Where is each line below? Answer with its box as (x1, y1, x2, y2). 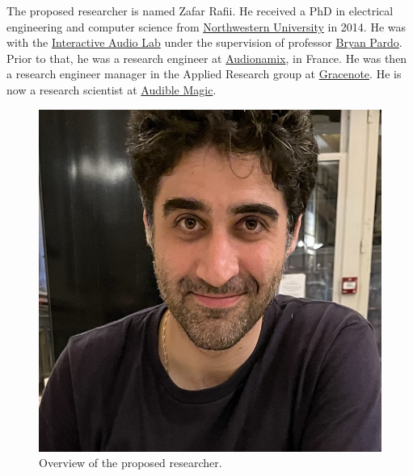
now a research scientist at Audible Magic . (6, 81, 217, 98)
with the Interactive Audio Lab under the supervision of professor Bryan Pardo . (6, 34, 402, 51)
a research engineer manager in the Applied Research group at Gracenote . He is (6, 65, 402, 82)
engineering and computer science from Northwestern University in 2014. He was (6, 18, 407, 35)
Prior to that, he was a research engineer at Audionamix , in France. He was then (6, 49, 407, 66)
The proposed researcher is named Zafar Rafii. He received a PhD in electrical (6, 2, 394, 19)
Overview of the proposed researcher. (39, 454, 222, 471)
